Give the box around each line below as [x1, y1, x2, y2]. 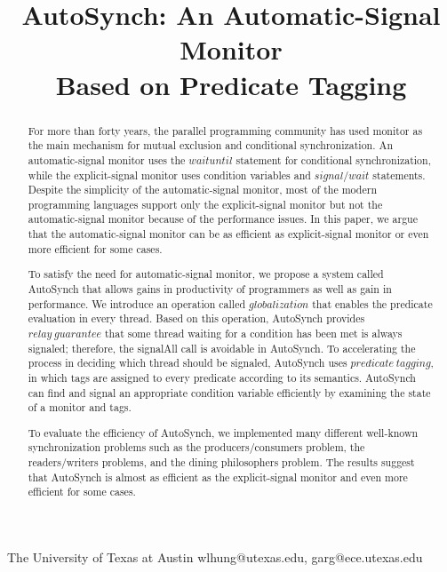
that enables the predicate [312, 296, 433, 311]
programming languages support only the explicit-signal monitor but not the [28, 196, 383, 211]
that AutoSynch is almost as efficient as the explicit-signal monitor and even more [28, 469, 408, 484]
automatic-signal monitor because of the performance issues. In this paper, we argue [28, 211, 418, 226]
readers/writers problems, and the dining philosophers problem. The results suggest [28, 455, 415, 470]
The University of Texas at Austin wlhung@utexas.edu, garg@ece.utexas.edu [7, 548, 423, 567]
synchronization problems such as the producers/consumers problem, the [28, 440, 365, 455]
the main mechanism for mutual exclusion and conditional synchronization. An [28, 138, 393, 153]
